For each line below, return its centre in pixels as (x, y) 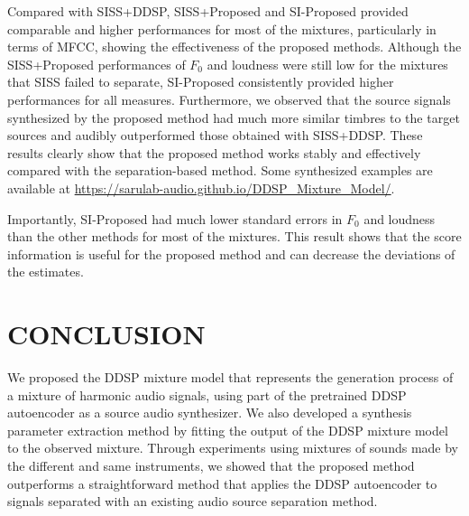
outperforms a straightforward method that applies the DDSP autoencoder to (222, 483)
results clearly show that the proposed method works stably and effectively (214, 152)
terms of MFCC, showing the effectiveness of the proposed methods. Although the (234, 47)
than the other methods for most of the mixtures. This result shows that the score (234, 236)
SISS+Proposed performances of (97, 64)
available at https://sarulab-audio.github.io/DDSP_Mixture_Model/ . (201, 188)
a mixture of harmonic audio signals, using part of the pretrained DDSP (207, 394)
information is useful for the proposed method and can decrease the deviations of (231, 253)
